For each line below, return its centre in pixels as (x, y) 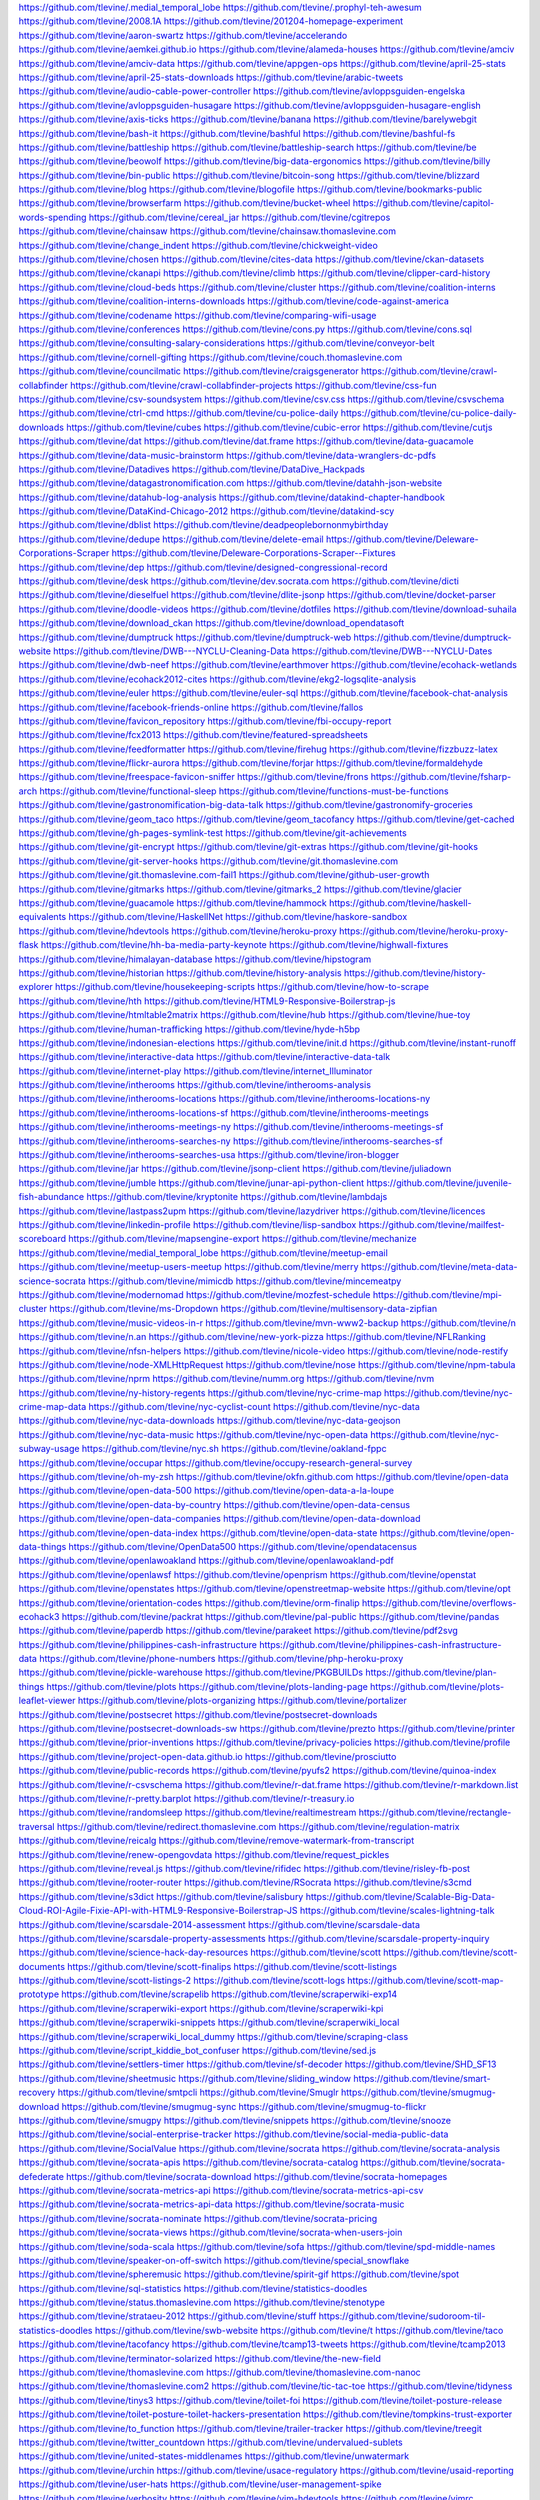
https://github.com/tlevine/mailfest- (431, 1224)
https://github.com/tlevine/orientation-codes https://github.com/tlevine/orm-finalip (189, 1602)
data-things (42, 1546)
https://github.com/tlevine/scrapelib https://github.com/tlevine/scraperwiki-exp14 (229, 1994)
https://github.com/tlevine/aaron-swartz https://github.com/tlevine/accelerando (183, 35)
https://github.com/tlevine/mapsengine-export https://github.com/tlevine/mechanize (242, 1239)
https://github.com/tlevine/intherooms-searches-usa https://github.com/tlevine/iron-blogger (209, 1155)
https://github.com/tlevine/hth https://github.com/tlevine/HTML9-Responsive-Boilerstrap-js (207, 1001)
